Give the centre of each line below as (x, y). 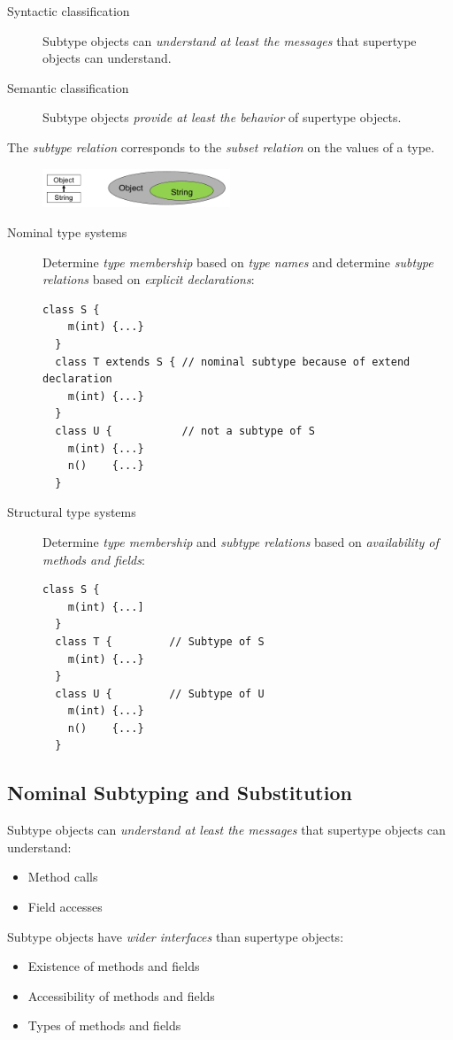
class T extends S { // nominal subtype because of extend (233, 362)
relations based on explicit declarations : (149, 279)
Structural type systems (72, 512)
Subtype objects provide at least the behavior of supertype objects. (222, 117)
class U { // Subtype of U (160, 693)
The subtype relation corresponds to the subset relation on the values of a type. (221, 146)
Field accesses (65, 907)
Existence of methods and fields (114, 966)
